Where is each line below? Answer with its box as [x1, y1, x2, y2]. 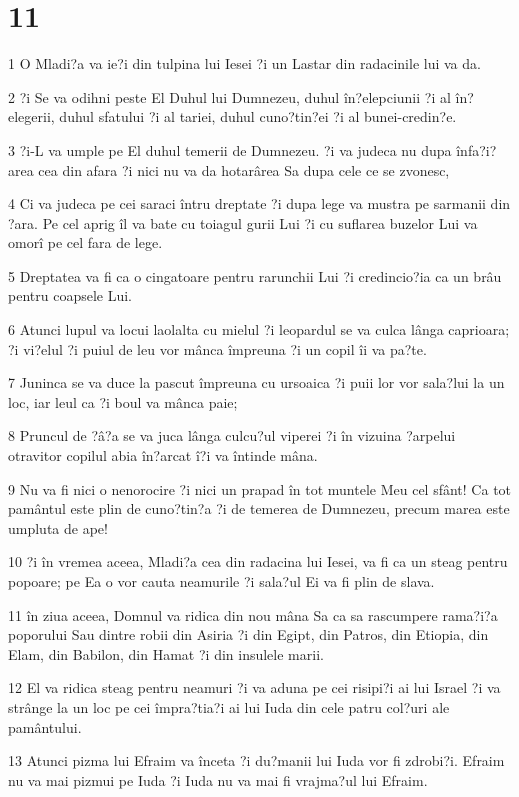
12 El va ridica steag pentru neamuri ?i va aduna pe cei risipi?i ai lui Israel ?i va [8, 677, 501, 698]
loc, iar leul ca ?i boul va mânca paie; [8, 391, 238, 412]
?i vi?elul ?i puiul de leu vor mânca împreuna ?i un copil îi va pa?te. [8, 338, 427, 359]
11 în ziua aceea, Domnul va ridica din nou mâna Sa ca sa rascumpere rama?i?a [8, 604, 498, 625]
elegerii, [8, 106, 55, 127]
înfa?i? [456, 139, 497, 160]
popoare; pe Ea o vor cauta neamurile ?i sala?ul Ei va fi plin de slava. [8, 571, 435, 591]
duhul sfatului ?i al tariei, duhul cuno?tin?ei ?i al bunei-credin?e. [59, 106, 457, 127]
